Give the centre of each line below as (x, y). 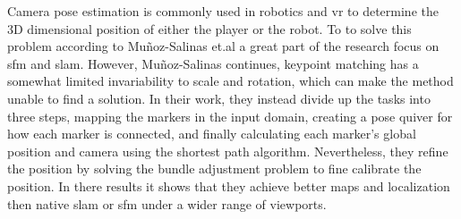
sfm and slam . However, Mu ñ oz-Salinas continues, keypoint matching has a (213, 63)
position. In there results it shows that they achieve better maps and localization (229, 185)
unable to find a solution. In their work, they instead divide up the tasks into (219, 98)
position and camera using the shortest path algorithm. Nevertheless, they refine (228, 151)
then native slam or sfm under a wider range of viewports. (167, 203)
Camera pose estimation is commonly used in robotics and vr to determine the (223, 11)
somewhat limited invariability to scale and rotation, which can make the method (230, 81)
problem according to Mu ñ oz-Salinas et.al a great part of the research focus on (223, 46)
